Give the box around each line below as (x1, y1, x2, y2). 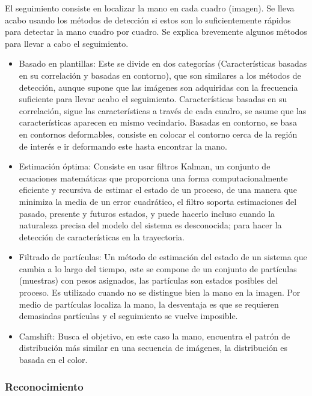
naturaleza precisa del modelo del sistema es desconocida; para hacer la (19, 219, 282, 231)
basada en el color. (19, 353, 88, 366)
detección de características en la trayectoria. (19, 230, 185, 243)
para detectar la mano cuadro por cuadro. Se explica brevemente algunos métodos (5, 25, 307, 38)
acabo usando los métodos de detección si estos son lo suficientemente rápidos (5, 13, 291, 26)
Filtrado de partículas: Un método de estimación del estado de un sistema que (19, 251, 307, 263)
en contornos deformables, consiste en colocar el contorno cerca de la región (19, 127, 298, 140)
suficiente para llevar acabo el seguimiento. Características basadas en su (19, 93, 287, 105)
